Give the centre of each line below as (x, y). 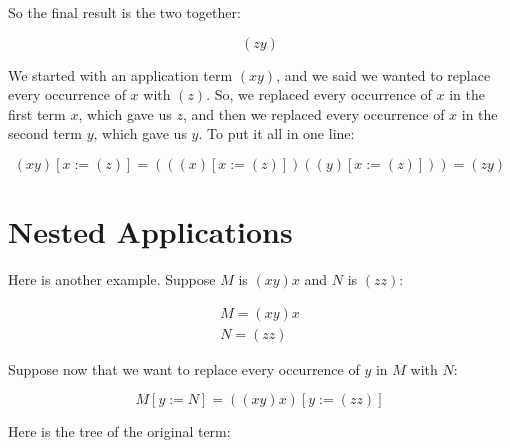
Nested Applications (150, 231)
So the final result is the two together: (124, 12)
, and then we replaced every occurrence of (313, 113)
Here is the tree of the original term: (119, 431)
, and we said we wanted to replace (383, 74)
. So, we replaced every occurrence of (319, 94)
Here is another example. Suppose (112, 279)
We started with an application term (120, 74)
